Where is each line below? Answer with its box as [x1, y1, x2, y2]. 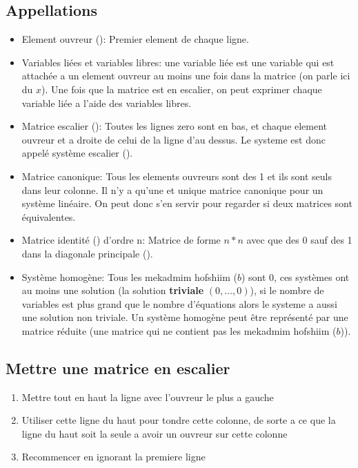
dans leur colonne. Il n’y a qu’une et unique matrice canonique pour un [21, 182, 324, 197]
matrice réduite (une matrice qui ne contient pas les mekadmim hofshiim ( [21, 323, 337, 338]
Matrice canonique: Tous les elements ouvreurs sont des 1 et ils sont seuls [21, 168, 332, 183]
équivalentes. [21, 209, 76, 224]
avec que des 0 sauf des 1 [246, 233, 352, 247]
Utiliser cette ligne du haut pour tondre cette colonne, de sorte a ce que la [21, 413, 336, 427]
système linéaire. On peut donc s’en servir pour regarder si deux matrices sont [21, 196, 352, 211]
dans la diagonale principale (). [21, 246, 153, 260]
